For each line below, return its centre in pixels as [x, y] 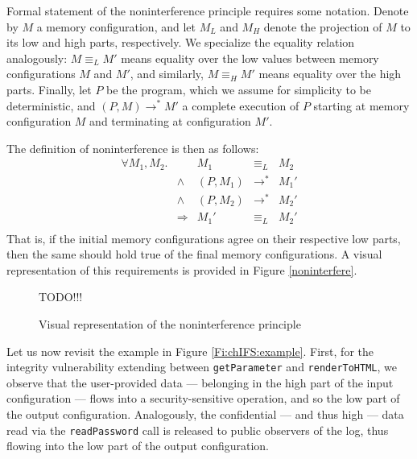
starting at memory [361, 105]
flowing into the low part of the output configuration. [138, 446]
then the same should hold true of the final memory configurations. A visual [194, 254]
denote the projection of [323, 26]
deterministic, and [51, 105]
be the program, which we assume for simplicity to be [239, 89]
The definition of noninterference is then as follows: [133, 148]
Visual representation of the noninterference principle [170, 323]
